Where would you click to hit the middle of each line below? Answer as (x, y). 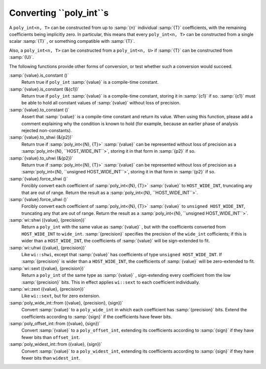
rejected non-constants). (47, 131)
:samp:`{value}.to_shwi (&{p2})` (41, 137)
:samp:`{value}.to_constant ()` (39, 110)
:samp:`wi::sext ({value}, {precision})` (47, 268)
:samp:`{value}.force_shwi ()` (38, 179)
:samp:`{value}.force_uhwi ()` (39, 199)
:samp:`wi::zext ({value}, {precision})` (47, 289)
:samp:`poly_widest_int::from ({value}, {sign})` (56, 344)
